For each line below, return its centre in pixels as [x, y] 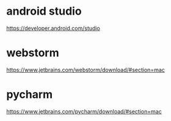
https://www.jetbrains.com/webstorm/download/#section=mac [85, 70]
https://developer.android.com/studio [53, 28]
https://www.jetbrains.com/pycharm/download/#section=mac [84, 111]
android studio [44, 11]
